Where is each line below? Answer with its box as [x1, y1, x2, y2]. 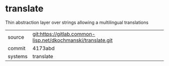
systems [8, 53, 28, 60]
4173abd [32, 45, 55, 52]
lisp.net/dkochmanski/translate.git [32, 37, 113, 44]
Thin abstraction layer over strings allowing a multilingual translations [5, 19, 149, 25]
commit [8, 45, 26, 52]
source [8, 33, 24, 40]
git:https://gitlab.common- [32, 30, 96, 37]
